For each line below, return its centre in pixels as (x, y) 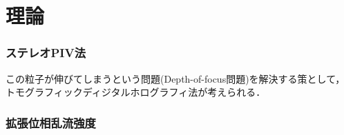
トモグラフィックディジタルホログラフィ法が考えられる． (136, 92)
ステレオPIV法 (46, 53)
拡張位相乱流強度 (51, 122)
